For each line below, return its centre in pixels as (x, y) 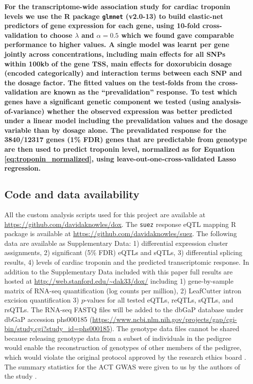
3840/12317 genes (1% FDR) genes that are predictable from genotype (126, 139)
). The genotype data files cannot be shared (174, 328)
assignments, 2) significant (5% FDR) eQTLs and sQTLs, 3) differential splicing (124, 252)
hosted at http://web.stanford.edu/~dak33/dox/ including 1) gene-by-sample (119, 281)
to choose (56, 35)
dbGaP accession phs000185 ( (48, 319)
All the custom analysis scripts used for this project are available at (105, 214)
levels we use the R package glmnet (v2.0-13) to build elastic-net (114, 16)
